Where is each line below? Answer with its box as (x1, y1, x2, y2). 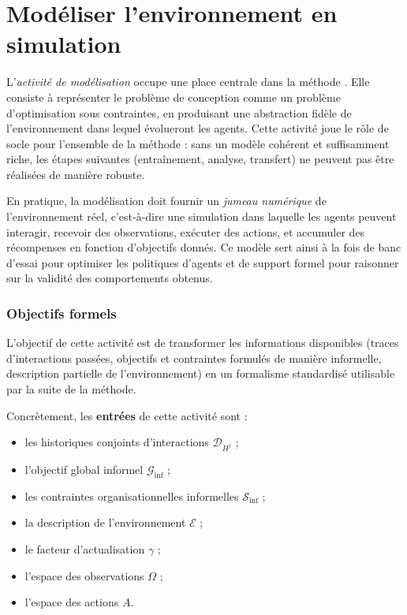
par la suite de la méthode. (6, 381, 136, 397)
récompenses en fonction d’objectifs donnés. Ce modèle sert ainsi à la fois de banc (6, 239, 401, 255)
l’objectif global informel (24, 460, 144, 477)
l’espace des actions (24, 594, 119, 610)
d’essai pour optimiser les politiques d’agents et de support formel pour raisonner (6, 254, 399, 270)
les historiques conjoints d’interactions (24, 434, 209, 450)
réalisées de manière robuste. (6, 166, 145, 182)
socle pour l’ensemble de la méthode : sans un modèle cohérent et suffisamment (6, 135, 390, 151)
